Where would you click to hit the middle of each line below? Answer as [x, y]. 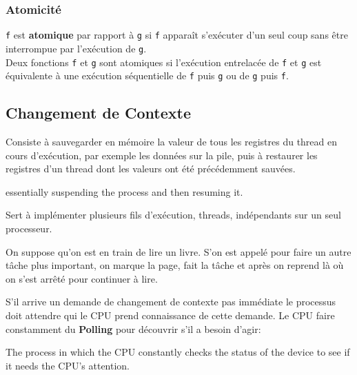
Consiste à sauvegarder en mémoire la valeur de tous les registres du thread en [172, 142]
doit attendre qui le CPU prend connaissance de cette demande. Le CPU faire [170, 315]
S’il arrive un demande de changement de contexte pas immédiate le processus [171, 302]
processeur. [29, 229]
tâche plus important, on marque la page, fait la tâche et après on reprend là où [175, 265]
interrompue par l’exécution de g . [76, 48]
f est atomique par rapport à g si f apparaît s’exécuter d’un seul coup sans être [177, 35]
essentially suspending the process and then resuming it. [124, 191]
